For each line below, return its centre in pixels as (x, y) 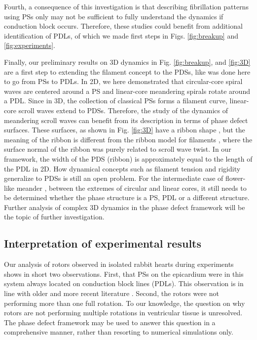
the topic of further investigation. (54, 217)
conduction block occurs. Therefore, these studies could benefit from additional (123, 26)
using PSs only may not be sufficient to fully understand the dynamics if (114, 16)
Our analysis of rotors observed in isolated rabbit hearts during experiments (119, 264)
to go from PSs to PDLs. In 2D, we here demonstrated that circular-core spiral (123, 81)
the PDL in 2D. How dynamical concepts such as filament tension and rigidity (122, 168)
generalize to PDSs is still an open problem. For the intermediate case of (114, 178)
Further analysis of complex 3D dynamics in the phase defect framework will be (125, 207)
